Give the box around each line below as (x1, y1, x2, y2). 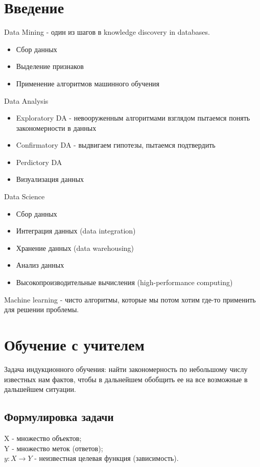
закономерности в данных (16, 122, 97, 133)
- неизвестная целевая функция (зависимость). (34, 453, 179, 463)
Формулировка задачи (4, 409, 114, 425)
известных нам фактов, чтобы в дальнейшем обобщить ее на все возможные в (4, 373, 248, 384)
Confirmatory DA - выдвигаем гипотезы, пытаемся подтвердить (16, 139, 216, 150)
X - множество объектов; (4, 432, 82, 443)
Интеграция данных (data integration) (16, 225, 136, 236)
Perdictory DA (16, 156, 62, 167)
